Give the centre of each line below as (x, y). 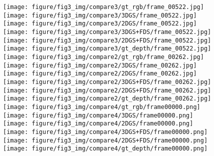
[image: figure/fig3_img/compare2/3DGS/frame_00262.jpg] (100, 65)
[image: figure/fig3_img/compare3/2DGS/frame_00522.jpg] (100, 24)
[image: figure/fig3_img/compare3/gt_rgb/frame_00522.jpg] (103, 7)
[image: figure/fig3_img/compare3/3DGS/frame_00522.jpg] (100, 15)
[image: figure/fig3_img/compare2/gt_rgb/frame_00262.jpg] (103, 57)
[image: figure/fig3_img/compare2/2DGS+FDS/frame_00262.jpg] (107, 90)
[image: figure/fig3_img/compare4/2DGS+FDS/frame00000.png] (105, 140)
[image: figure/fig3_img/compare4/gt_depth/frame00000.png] (105, 149)
